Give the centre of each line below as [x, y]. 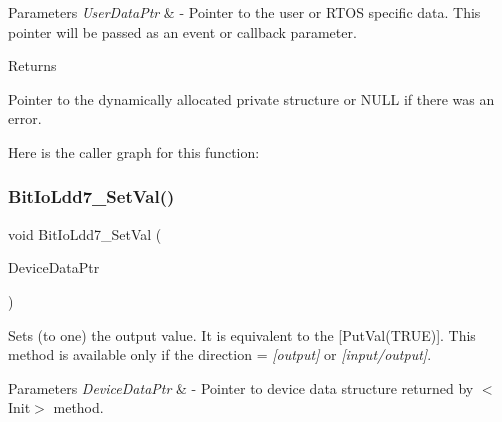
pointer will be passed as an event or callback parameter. [182, 31]
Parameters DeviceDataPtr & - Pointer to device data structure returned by [241, 387]
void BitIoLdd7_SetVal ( [85, 233]
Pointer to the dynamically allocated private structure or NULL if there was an [251, 98]
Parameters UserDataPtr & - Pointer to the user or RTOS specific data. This [244, 12]
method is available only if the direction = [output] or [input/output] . [220, 354]
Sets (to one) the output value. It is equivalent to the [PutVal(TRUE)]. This [242, 334]
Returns [32, 65]
